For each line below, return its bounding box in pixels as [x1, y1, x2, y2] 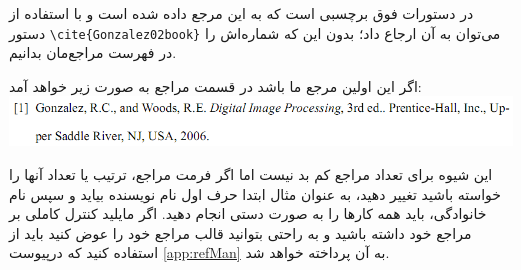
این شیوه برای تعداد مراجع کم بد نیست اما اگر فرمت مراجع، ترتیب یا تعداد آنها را [9, 164, 493, 185]
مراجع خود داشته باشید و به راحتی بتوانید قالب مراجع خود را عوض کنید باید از [9, 222, 472, 243]
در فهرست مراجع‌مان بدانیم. [9, 42, 177, 63]
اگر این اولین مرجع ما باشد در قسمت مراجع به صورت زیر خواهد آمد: [9, 75, 422, 96]
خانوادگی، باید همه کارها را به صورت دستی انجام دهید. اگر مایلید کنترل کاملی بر [9, 203, 487, 224]
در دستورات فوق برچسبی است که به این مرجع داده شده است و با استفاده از [9, 3, 474, 23]
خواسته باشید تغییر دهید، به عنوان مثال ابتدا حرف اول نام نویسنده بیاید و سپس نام [9, 183, 501, 204]
